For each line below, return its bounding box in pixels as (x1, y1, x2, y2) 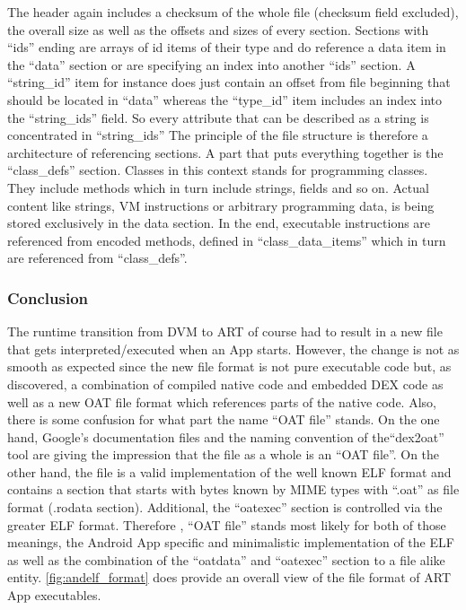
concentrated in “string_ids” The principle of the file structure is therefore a (7, 126, 428, 144)
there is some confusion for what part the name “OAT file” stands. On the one (7, 410, 440, 429)
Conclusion (7, 286, 88, 309)
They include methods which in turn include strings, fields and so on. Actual (7, 178, 429, 196)
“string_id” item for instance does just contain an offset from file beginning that (7, 73, 451, 91)
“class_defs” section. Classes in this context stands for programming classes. (7, 161, 428, 179)
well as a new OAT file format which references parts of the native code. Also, (7, 392, 436, 411)
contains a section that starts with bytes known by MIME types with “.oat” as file (7, 480, 460, 499)
